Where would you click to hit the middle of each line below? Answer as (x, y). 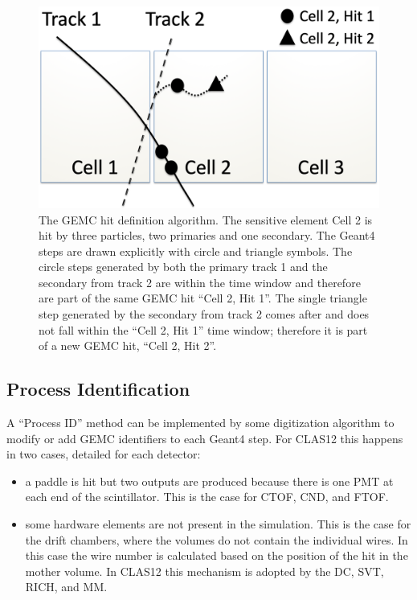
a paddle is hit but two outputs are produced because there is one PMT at (209, 481)
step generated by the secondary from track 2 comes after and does (204, 314)
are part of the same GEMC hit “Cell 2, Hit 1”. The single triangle (203, 298)
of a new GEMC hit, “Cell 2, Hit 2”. (128, 345)
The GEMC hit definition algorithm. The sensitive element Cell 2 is (206, 219)
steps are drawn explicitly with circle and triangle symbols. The (196, 251)
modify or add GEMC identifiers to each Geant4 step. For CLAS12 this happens (205, 438)
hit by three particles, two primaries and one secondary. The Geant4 (207, 235)
